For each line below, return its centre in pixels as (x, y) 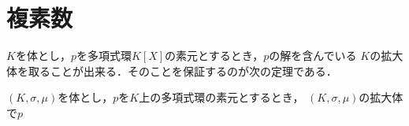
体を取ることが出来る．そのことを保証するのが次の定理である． (172, 70)
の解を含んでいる (313, 56)
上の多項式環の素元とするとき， (221, 97)
